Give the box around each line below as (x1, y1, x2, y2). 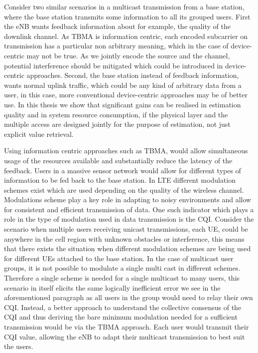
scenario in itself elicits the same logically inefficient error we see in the (4, 282, 221, 293)
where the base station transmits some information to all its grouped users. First (4, 11, 251, 21)
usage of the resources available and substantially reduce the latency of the (4, 155, 233, 165)
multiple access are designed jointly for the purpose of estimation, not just (4, 119, 231, 129)
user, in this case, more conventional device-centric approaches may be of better (4, 89, 248, 100)
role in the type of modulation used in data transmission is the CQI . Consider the (4, 214, 254, 224)
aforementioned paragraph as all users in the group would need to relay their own (4, 292, 253, 303)
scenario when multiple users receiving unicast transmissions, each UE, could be (4, 224, 248, 234)
